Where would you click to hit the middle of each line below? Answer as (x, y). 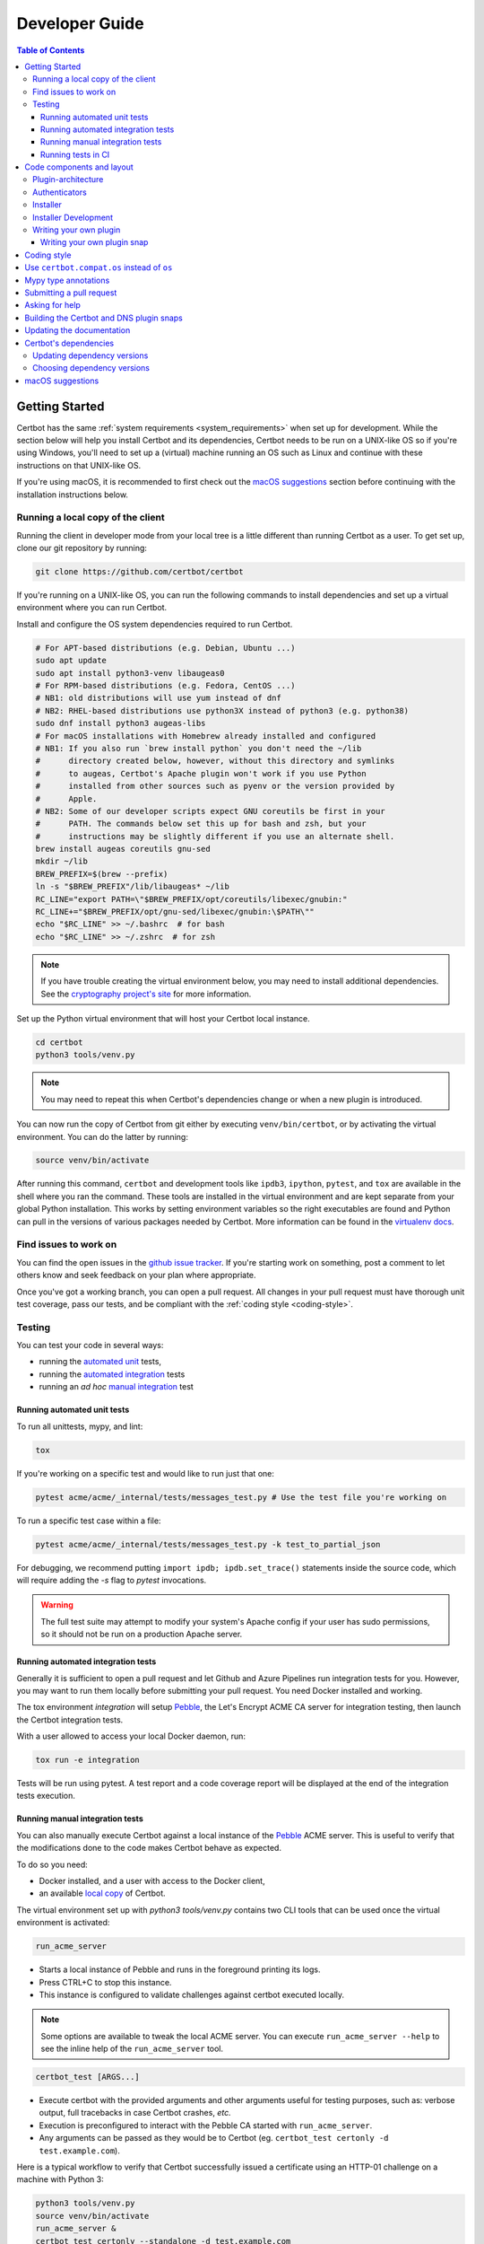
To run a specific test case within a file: (89, 1521)
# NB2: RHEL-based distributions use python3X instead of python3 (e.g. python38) (222, 710)
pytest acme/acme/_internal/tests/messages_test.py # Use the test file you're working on (241, 1497)
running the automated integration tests (112, 1374)
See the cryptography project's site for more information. (146, 994)
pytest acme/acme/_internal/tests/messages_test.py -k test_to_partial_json (208, 1544)
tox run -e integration (88, 1760)
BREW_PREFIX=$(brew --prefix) (102, 874)
